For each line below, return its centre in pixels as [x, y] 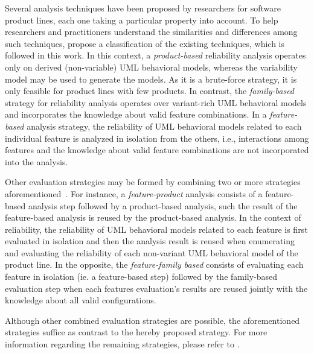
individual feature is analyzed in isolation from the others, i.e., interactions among [157, 138]
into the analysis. [37, 161]
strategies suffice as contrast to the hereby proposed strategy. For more [136, 332]
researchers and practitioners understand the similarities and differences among [151, 32]
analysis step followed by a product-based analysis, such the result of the [163, 205]
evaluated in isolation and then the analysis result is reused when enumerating [150, 241]
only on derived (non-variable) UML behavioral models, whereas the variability [151, 67]
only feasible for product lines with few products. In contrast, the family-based [150, 91]
